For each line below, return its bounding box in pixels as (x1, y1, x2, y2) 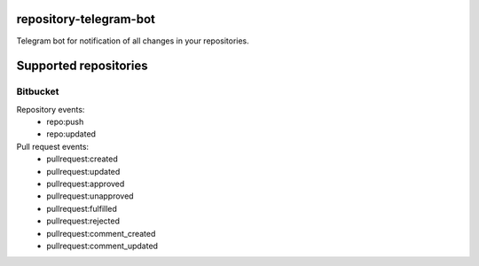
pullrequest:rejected (46, 215, 120, 226)
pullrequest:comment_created (46, 228, 156, 239)
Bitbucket (16, 85, 59, 98)
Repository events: (16, 104, 85, 114)
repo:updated (46, 129, 97, 139)
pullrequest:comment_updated (46, 240, 159, 251)
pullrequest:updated (46, 166, 121, 176)
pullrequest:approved (46, 178, 125, 190)
